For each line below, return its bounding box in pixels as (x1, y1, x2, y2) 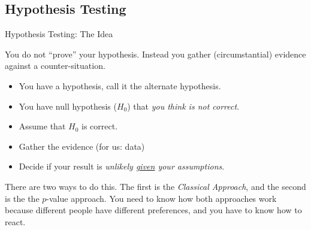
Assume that (19, 120, 66, 132)
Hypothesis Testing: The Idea (5, 28, 113, 40)
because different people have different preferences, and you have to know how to (5, 204, 302, 216)
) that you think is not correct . (127, 99, 240, 112)
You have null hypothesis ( (19, 99, 117, 112)
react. (5, 215, 26, 228)
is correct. (81, 120, 118, 132)
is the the (5, 192, 40, 204)
